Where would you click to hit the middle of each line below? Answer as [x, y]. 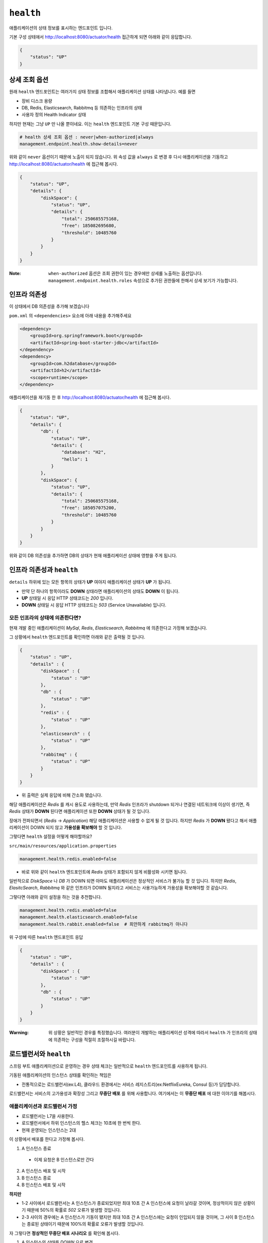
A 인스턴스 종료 [36, 1148]
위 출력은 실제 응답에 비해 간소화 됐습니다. [62, 795]
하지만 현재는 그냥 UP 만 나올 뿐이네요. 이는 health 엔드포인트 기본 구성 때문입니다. [90, 124]
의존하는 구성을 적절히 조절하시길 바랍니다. [95, 1040]
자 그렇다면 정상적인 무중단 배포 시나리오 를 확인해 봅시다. [65, 1233]
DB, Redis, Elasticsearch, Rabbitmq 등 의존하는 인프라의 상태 [82, 107]
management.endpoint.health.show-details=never [78, 144]
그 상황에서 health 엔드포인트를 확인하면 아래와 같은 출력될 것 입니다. [77, 637]
